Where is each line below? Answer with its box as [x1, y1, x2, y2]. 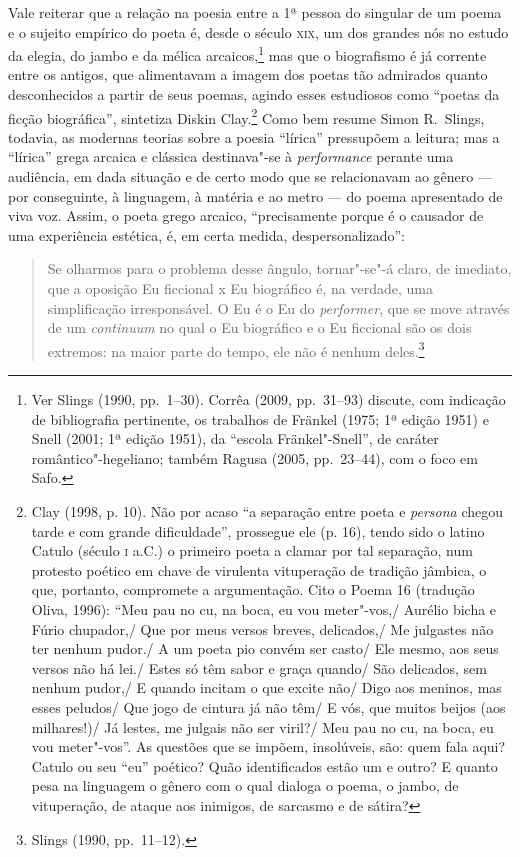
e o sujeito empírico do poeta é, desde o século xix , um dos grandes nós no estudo [8, 21, 509, 42]
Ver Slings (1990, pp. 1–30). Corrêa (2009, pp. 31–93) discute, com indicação [31, 389, 506, 410]
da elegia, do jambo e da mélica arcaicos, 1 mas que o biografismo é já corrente [8, 42, 487, 65]
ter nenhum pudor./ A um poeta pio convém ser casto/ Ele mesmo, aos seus [31, 638, 499, 659]
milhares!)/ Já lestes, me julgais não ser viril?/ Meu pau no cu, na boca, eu [31, 716, 494, 737]
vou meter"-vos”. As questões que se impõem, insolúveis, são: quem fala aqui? [31, 736, 506, 757]
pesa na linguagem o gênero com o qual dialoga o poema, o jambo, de [31, 775, 459, 796]
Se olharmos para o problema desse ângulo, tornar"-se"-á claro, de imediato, [47, 258, 512, 279]
